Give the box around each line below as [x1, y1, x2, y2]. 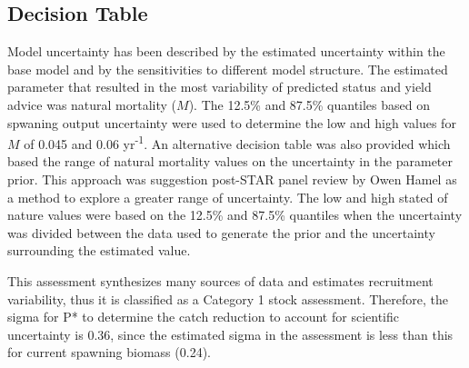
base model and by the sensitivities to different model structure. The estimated [7, 59, 448, 78]
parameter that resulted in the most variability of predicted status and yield [7, 77, 432, 96]
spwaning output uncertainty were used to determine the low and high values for [7, 113, 456, 132]
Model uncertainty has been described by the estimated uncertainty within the [7, 42, 445, 61]
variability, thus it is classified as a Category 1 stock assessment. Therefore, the [7, 289, 449, 308]
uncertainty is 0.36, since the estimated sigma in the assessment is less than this [7, 324, 454, 343]
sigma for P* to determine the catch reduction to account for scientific [7, 307, 399, 326]
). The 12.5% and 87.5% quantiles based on [188, 94, 431, 114]
